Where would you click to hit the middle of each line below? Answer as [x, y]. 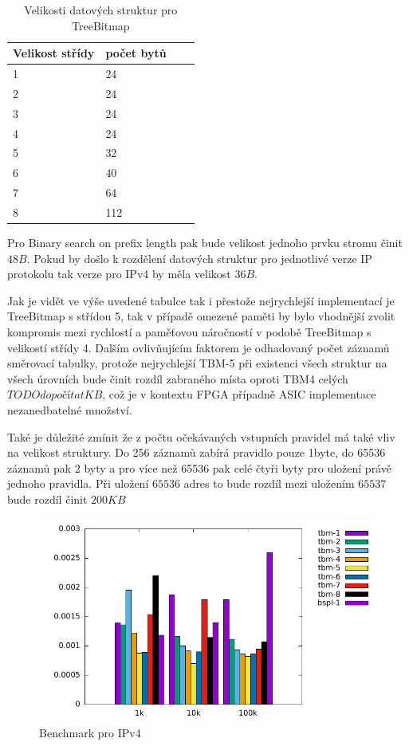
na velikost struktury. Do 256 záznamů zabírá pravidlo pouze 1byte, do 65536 [197, 452]
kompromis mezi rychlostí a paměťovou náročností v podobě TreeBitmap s [189, 332]
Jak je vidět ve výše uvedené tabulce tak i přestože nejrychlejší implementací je [201, 300]
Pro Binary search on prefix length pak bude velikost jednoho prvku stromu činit [205, 243]
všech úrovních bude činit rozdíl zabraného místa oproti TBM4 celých [178, 378]
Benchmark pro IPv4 [90, 732]
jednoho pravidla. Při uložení [78, 483]
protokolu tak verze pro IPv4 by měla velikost [119, 274]
